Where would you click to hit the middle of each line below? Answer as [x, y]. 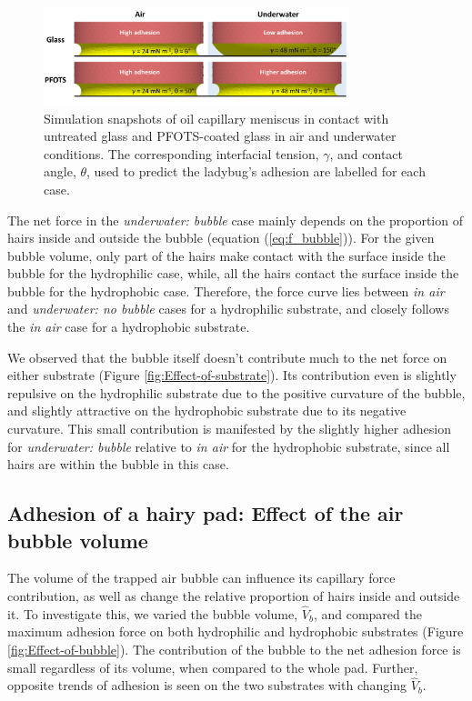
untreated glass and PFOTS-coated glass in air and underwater [220, 136]
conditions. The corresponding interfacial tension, [181, 153]
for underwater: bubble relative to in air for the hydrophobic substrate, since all [229, 446]
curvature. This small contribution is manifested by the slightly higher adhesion [229, 429]
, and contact [366, 153]
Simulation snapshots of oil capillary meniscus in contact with [216, 118]
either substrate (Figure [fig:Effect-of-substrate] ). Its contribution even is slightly [232, 375]
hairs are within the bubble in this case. [118, 464]
